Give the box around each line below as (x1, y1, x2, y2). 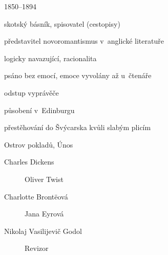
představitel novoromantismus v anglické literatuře (4, 35, 164, 46)
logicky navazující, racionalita (4, 52, 97, 63)
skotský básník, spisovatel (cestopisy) (4, 18, 120, 29)
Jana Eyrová (25, 208, 64, 219)
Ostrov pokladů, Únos (4, 139, 73, 150)
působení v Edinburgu (4, 104, 75, 115)
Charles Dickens (4, 156, 54, 167)
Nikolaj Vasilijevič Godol (4, 225, 82, 236)
